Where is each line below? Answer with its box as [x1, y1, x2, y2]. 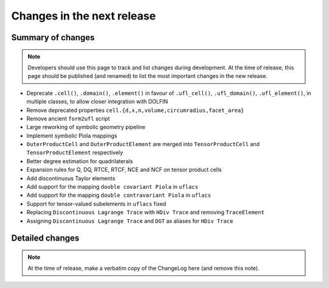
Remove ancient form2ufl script [26, 114, 110, 122]
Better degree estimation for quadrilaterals [26, 157, 133, 164]
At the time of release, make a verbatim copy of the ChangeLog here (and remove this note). [27, 265, 260, 272]
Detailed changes [11, 233, 79, 244]
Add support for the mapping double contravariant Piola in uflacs [26, 192, 211, 199]
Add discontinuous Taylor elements [26, 174, 116, 182]
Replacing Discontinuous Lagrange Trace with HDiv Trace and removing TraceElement [26, 209, 265, 216]
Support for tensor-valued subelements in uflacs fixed [26, 200, 167, 207]
